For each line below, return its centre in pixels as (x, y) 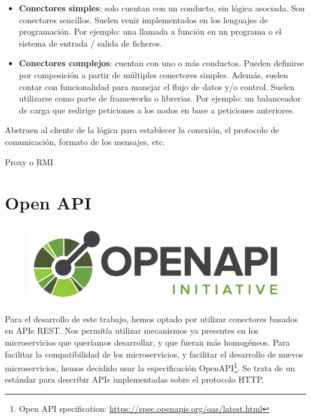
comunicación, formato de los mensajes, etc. (85, 141)
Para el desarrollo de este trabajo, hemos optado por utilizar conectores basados (152, 318)
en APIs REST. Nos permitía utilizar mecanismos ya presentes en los (132, 330)
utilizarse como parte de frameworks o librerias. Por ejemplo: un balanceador (160, 98)
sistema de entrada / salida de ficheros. (90, 43)
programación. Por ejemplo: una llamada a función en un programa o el (150, 31)
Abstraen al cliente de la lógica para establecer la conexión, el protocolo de (142, 130)
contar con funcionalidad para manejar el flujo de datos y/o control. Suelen (157, 86)
